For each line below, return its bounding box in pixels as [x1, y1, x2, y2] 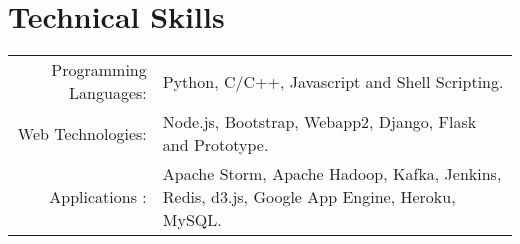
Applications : [49, 185, 147, 209]
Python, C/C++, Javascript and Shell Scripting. [162, 69, 504, 93]
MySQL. [162, 208, 222, 232]
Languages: [69, 81, 147, 105]
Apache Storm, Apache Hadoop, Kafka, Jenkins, [162, 162, 502, 186]
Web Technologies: [17, 121, 147, 145]
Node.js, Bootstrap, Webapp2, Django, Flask [162, 110, 477, 134]
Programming [51, 58, 147, 82]
